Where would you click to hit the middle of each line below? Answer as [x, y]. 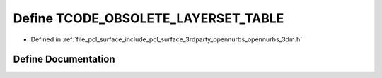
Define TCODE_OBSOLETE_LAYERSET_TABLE [149, 18]
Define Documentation [64, 59]
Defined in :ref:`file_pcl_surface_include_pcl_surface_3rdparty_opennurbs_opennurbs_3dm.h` [167, 39]
